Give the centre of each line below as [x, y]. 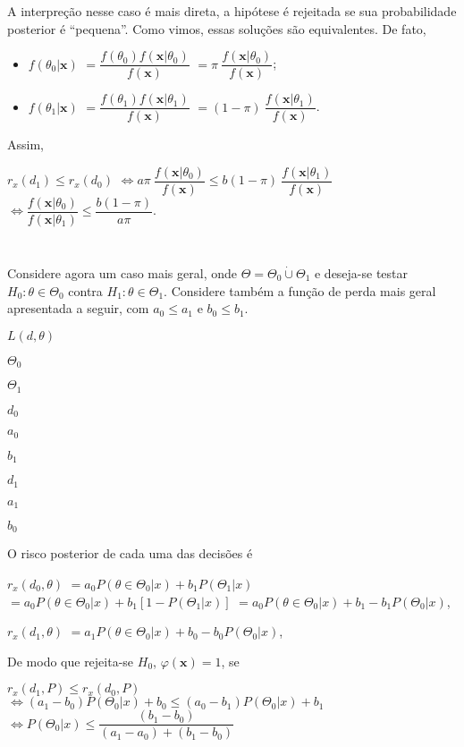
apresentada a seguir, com [78, 308]
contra [85, 290]
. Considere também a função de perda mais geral [300, 290]
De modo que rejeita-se [71, 661]
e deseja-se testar [361, 273]
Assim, [25, 144]
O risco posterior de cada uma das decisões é [130, 553]
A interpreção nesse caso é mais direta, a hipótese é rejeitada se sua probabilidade [232, 11]
